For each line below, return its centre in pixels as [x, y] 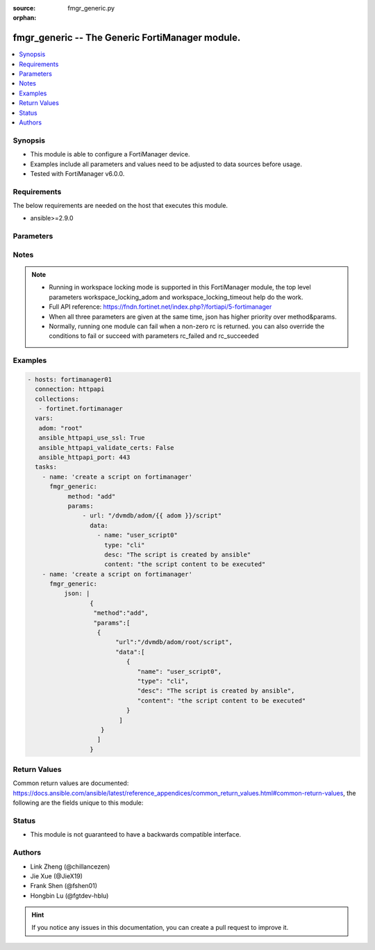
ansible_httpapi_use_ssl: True [92, 438]
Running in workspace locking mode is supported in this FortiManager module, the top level [180, 287]
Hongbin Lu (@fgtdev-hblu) [69, 895]
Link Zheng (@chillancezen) [70, 867]
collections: [57, 399]
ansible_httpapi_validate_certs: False [106, 448]
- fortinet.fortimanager [81, 409]
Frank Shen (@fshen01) [64, 886]
